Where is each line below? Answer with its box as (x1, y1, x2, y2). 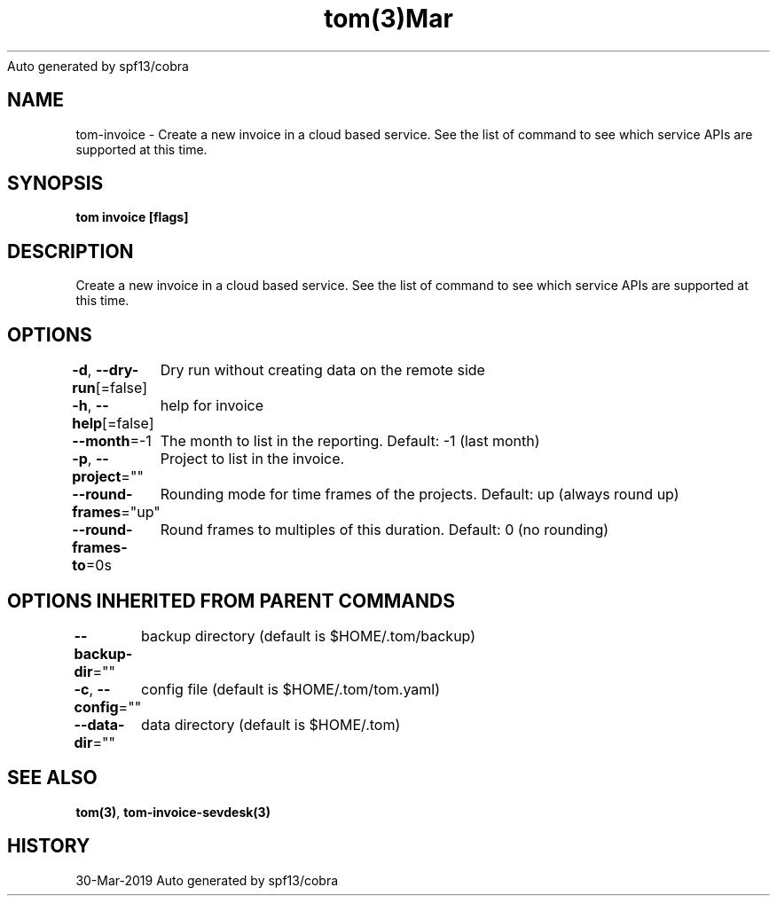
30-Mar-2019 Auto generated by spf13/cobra (75, 872, 339, 888)
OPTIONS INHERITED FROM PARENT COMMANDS (7, 589, 455, 612)
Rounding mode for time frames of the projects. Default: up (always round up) (160, 485, 679, 504)
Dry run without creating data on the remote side (160, 361, 485, 380)
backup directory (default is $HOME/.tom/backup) (141, 626, 476, 645)
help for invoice (160, 397, 263, 415)
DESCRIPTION (7, 239, 134, 263)
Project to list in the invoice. (160, 450, 345, 468)
